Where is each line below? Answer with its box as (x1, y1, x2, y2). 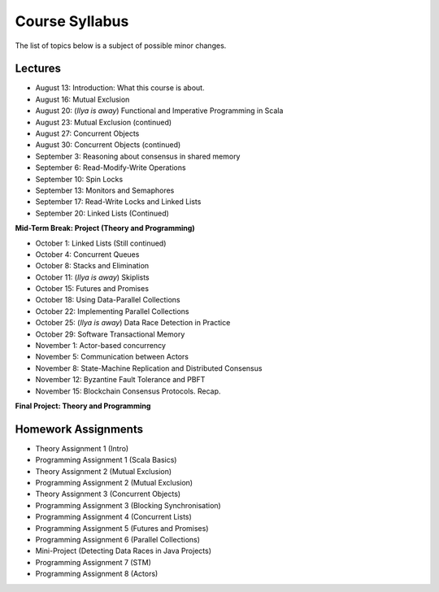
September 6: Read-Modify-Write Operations (35, 163, 186, 172)
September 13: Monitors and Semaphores (35, 185, 175, 195)
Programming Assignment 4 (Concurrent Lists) (35, 512, 193, 522)
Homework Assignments (15, 422, 144, 436)
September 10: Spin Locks (35, 174, 124, 184)
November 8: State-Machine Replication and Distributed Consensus (35, 363, 263, 373)
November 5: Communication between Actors (35, 352, 189, 362)
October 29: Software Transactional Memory (35, 329, 185, 339)
